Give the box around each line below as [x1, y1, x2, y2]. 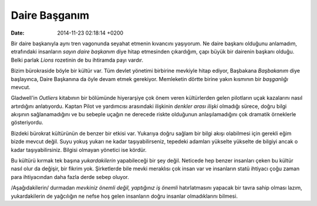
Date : [11, 29, 25, 36]
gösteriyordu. [11, 119, 43, 126]
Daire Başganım [11, 9, 90, 22]
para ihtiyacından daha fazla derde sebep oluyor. [11, 173, 129, 180]
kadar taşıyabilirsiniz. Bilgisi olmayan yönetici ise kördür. [11, 146, 147, 153]
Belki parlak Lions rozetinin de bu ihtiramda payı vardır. [11, 56, 144, 63]
